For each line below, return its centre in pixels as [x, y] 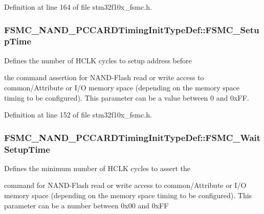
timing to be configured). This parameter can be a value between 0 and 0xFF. [127, 97]
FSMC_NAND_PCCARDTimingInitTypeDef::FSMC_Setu [132, 29]
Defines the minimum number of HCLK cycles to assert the [97, 168]
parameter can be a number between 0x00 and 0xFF [86, 205]
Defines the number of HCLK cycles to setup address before [98, 60]
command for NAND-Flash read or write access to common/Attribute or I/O [125, 185]
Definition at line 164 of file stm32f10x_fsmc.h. [78, 7]
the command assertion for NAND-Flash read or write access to [104, 77]
